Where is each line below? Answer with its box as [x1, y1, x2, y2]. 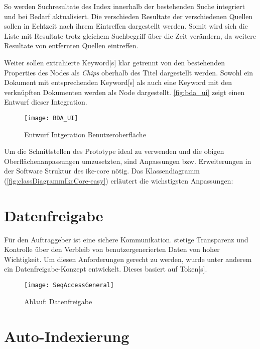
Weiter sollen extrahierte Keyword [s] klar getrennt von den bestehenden [4, 57, 225, 67]
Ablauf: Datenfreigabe [24, 296, 92, 306]
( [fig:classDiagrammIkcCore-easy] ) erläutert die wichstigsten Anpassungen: [4, 175, 233, 186]
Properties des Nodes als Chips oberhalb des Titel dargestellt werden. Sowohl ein [4, 67, 253, 77]
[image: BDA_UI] [24, 114, 78, 122]
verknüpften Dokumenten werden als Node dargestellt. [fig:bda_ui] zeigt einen [4, 86, 245, 97]
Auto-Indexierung [4, 325, 129, 346]
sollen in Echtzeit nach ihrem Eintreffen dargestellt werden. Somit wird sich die [4, 21, 248, 31]
